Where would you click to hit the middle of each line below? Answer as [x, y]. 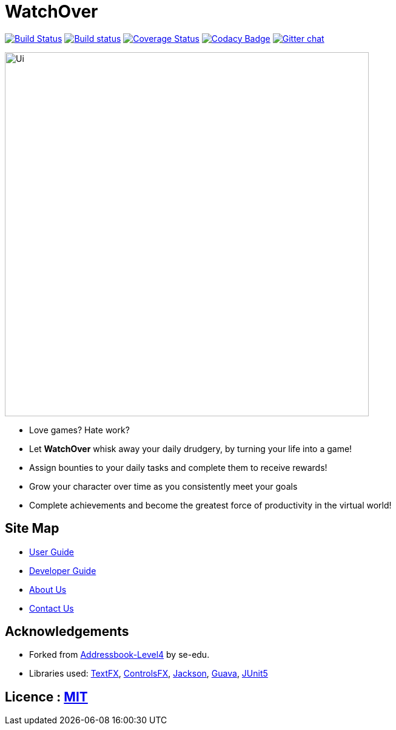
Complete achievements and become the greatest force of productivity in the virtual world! [210, 505]
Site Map [32, 529]
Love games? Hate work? [79, 430]
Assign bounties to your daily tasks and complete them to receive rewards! [178, 467]
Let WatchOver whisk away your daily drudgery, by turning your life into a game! [191, 448]
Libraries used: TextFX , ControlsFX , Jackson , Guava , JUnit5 [149, 674]
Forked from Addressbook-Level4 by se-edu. [119, 655]
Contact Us [52, 608]
